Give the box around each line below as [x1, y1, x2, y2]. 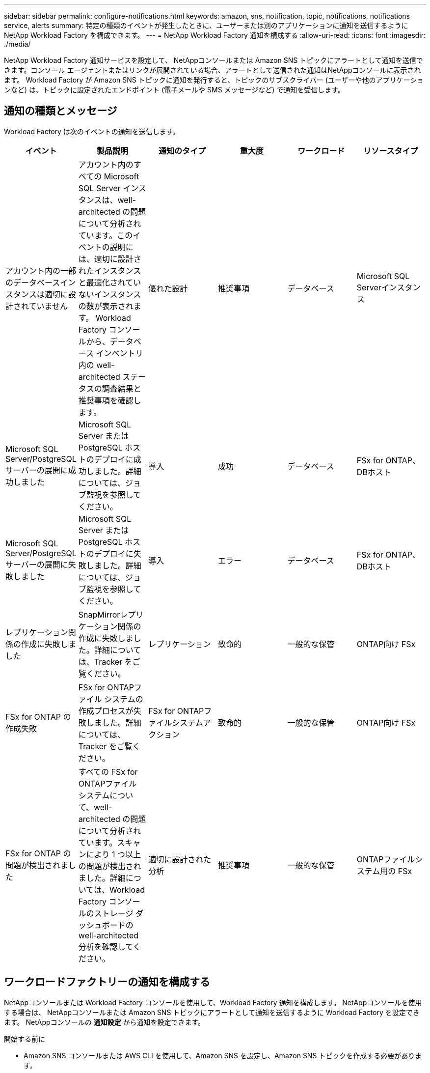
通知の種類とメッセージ [4, 105, 117, 117]
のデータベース [5, 277, 60, 287]
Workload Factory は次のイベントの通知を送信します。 [4, 127, 180, 136]
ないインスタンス [78, 289, 141, 299]
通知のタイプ [159, 145, 206, 156]
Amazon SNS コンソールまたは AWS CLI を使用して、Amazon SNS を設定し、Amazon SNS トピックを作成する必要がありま [24, 1051, 422, 1060]
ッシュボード [78, 920, 126, 930]
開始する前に [4, 1034, 45, 1043]
